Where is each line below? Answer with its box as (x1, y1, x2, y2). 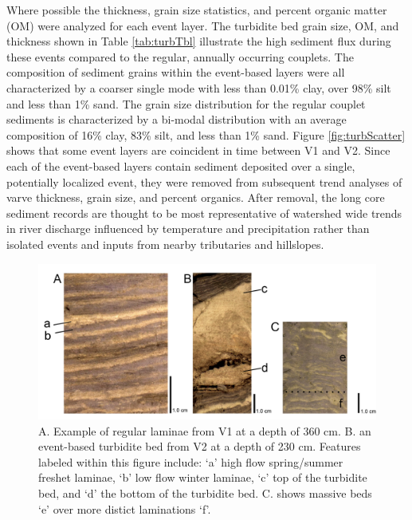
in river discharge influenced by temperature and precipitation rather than (6, 220, 370, 237)
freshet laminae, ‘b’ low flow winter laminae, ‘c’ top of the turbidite (38, 469, 367, 486)
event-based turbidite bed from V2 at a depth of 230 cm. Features (38, 438, 361, 455)
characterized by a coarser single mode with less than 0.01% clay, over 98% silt (6, 79, 391, 96)
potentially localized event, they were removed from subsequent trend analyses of (6, 173, 402, 190)
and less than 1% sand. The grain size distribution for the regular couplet (6, 95, 366, 112)
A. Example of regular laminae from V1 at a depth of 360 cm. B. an (38, 422, 371, 439)
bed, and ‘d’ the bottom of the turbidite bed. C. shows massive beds (38, 484, 372, 501)
